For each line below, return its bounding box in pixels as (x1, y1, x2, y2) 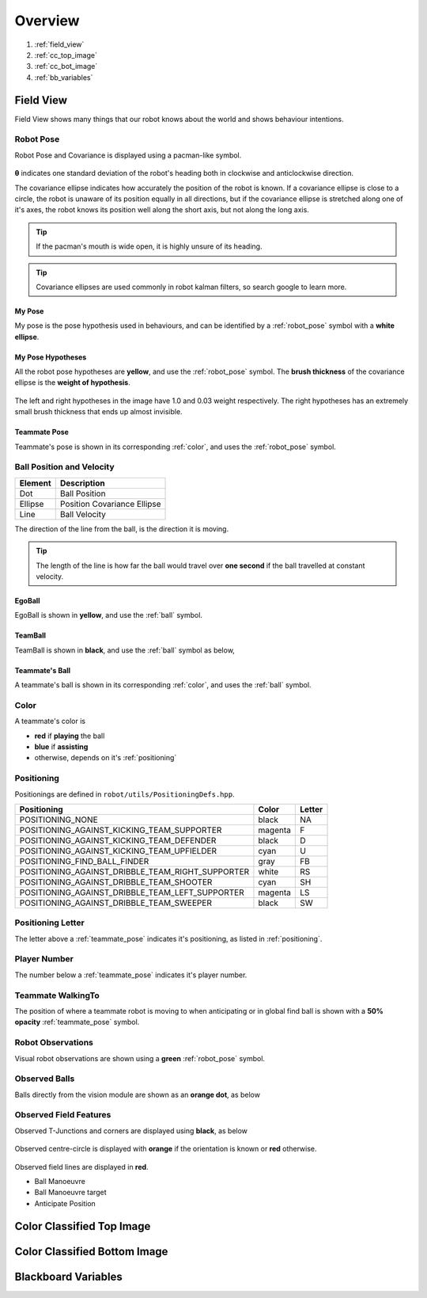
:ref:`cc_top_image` (34, 50, 98, 59)
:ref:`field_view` (34, 40, 85, 49)
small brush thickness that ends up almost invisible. (14, 407, 183, 417)
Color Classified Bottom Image (14, 1244, 168, 1258)
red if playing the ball (34, 731, 105, 740)
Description (59, 478, 106, 489)
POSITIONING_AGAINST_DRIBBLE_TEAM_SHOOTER (19, 876, 213, 887)
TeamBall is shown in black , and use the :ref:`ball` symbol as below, (14, 645, 235, 655)
